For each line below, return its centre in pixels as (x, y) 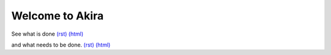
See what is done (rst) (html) (48, 34)
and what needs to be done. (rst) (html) (61, 45)
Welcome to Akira (58, 16)
